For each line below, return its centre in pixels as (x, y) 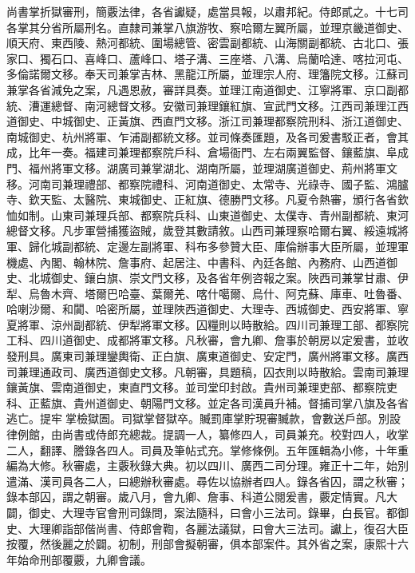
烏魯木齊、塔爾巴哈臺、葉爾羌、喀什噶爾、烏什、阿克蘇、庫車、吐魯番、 (218, 293)
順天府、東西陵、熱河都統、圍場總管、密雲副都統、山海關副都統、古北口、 (202, 43)
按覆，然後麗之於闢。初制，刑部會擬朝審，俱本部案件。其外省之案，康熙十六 (207, 544)
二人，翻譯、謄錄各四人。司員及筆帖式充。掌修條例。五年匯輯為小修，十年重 (207, 450)
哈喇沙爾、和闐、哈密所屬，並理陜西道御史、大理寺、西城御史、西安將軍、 (202, 309)
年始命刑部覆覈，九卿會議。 (79, 559)
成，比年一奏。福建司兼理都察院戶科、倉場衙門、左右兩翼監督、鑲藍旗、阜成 (207, 152)
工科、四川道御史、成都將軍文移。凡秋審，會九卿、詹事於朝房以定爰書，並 (202, 340)
